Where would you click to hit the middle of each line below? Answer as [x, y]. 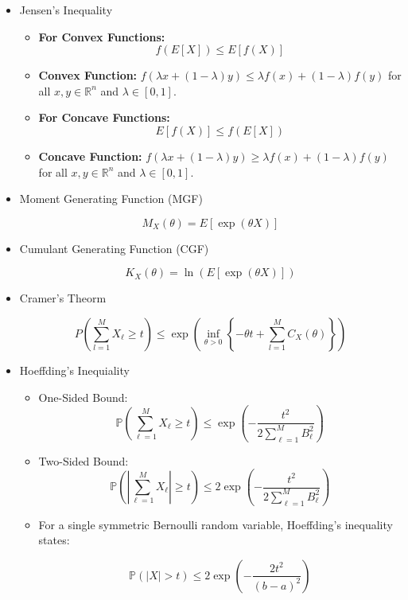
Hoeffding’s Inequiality [74, 370]
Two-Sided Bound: [84, 460]
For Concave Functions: [104, 117]
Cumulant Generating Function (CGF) [114, 248]
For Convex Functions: [102, 36]
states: [54, 540]
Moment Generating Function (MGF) [111, 199]
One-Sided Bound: [83, 397]
